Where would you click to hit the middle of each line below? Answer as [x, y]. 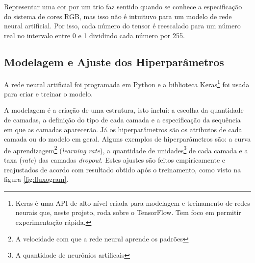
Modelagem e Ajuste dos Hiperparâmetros [114, 61]
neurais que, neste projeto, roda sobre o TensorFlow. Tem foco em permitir [128, 212]
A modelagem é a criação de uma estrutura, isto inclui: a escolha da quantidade [124, 110]
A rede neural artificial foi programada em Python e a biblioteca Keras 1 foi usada [127, 83]
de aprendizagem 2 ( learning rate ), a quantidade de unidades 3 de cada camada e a [126, 149]
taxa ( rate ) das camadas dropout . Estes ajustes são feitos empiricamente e [115, 160]
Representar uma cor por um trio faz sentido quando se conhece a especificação [123, 6]
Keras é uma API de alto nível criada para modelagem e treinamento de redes [133, 203]
